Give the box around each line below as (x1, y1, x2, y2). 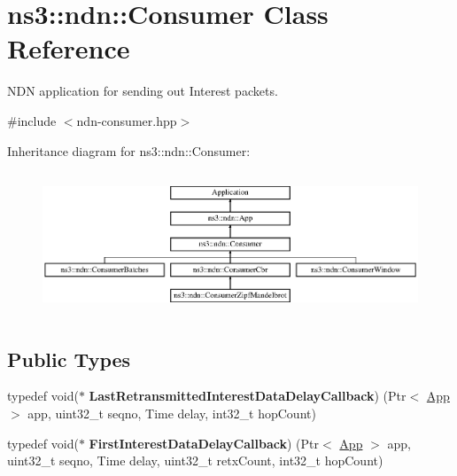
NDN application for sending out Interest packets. (7, 82, 278, 100)
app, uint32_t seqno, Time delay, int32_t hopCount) (27, 404, 316, 423)
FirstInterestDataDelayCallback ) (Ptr (89, 433, 320, 452)
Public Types (7, 345, 131, 372)
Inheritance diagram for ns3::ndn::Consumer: (7, 141, 251, 160)
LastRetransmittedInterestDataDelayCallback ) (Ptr (89, 386, 407, 405)
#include (7, 111, 57, 129)
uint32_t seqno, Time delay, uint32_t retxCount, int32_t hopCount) (7, 451, 383, 470)
